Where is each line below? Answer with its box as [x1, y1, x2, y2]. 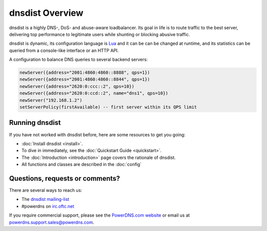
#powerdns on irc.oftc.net [21, 203, 74, 209]
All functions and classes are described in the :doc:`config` [21, 161, 142, 167]
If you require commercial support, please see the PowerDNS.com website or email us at [9, 212, 190, 218]
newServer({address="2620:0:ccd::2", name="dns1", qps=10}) [19, 90, 169, 96]
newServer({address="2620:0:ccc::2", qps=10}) [19, 83, 134, 89]
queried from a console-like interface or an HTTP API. [9, 47, 119, 53]
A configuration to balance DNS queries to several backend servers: [9, 57, 148, 63]
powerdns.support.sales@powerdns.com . [9, 219, 94, 225]
